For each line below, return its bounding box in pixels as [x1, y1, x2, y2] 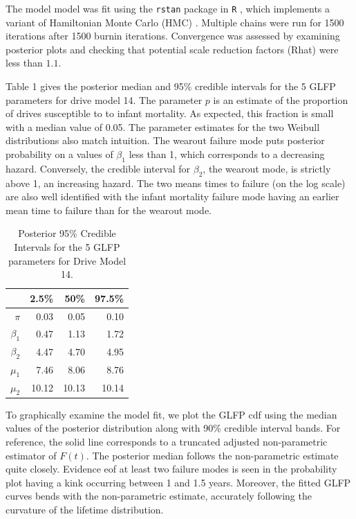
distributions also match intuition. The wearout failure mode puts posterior [6, 133, 325, 148]
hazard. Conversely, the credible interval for [6, 161, 191, 175]
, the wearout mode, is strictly [203, 161, 331, 175]
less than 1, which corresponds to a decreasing [129, 147, 325, 161]
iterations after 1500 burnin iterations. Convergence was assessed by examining [6, 28, 340, 43]
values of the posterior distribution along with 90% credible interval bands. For [6, 421, 341, 435]
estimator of [6, 448, 57, 462]
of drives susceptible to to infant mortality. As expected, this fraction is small [6, 106, 334, 121]
